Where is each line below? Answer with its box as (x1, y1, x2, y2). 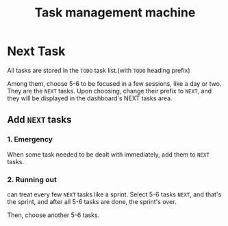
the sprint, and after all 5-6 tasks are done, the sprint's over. (7, 197, 177, 205)
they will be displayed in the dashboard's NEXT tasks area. (7, 94, 173, 102)
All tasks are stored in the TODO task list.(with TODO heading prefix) (7, 66, 190, 74)
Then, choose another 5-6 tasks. (7, 211, 100, 219)
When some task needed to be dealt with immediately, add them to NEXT (7, 150, 210, 159)
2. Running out (7, 174, 57, 184)
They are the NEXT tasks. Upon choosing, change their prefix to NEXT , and (7, 87, 212, 95)
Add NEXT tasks (7, 114, 72, 126)
